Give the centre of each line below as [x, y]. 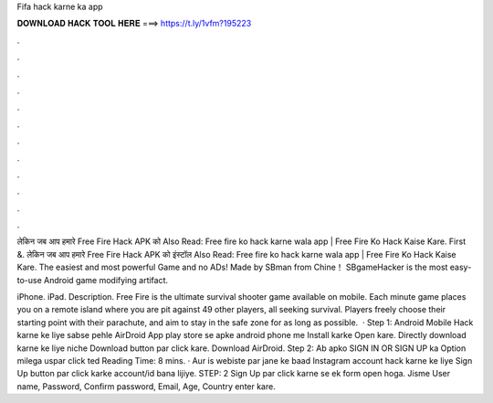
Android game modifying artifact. [106, 280]
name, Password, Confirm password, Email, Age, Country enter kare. [146, 386]
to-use [30, 280]
